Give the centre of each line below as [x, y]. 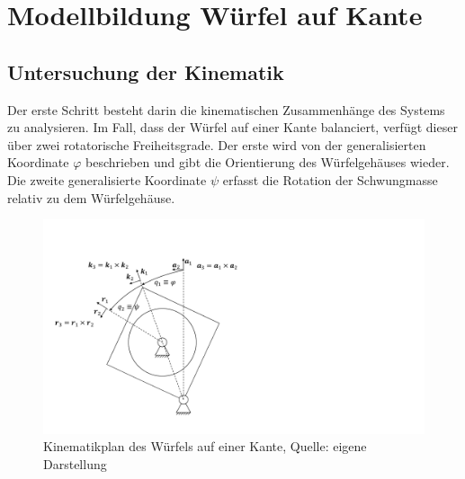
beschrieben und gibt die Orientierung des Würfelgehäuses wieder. [267, 162]
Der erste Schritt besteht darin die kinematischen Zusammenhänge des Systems [226, 109]
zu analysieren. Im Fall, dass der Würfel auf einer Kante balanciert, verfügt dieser [232, 127]
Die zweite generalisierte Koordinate [107, 179]
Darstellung [75, 463]
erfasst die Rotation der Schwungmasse [330, 179]
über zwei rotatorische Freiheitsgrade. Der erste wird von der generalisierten [217, 144]
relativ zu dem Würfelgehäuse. [91, 197]
